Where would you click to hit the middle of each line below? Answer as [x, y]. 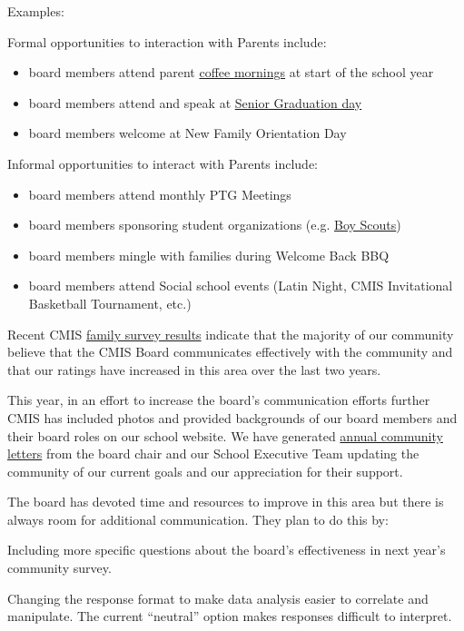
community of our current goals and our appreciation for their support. [205, 471]
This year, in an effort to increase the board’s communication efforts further [219, 400]
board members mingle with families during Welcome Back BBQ [209, 255]
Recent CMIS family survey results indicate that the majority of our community [231, 334]
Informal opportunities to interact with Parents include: [163, 163]
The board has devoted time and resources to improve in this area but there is [226, 502]
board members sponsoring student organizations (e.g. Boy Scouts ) [215, 225]
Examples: [36, 11]
